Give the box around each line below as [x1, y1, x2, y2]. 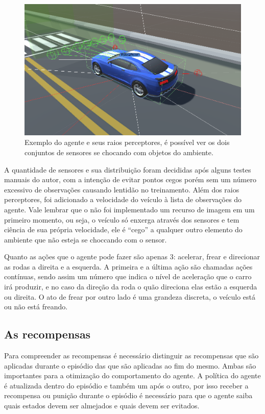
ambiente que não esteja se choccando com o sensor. [4, 234, 167, 245]
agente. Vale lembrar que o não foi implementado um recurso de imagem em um [4, 204, 255, 214]
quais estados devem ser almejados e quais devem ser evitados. [4, 400, 200, 411]
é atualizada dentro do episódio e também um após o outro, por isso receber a [4, 380, 249, 391]
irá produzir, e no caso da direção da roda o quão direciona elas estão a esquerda [4, 281, 257, 292]
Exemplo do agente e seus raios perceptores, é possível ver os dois [25, 137, 230, 148]
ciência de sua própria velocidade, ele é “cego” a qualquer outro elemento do [4, 224, 243, 235]
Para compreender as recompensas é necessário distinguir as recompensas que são [4, 350, 259, 361]
